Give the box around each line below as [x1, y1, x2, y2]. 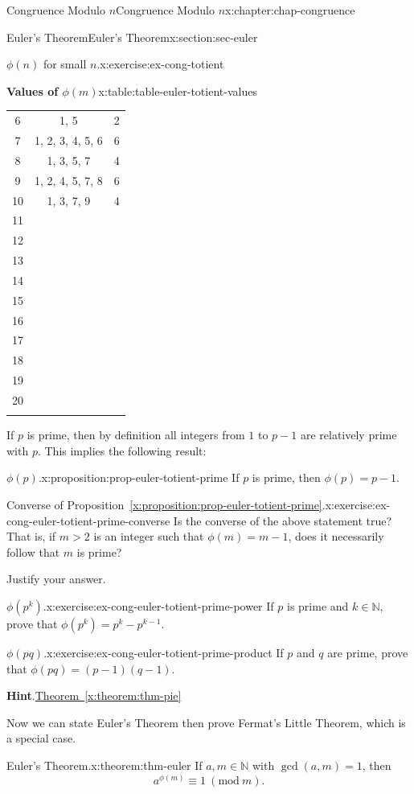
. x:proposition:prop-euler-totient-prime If [38, 469, 240, 486]
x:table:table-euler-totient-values [98, 82, 257, 99]
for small [43, 56, 87, 72]
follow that [6, 543, 60, 560]
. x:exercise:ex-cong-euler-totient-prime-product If [43, 644, 284, 661]
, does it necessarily [288, 528, 384, 545]
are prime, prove [327, 644, 408, 661]
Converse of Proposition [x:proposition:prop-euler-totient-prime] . [6, 496, 326, 513]
